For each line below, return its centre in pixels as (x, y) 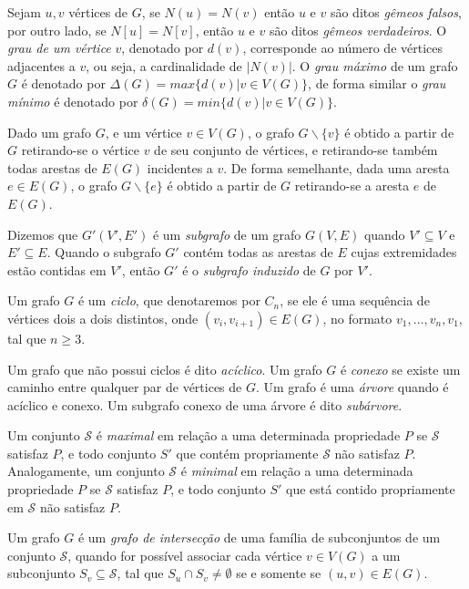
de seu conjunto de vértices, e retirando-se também (296, 150)
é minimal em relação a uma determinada (297, 471)
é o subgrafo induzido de (249, 269)
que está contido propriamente (371, 489)
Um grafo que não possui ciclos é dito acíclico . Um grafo (165, 369)
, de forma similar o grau (377, 83)
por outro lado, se (57, 30)
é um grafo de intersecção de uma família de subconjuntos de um (259, 537)
